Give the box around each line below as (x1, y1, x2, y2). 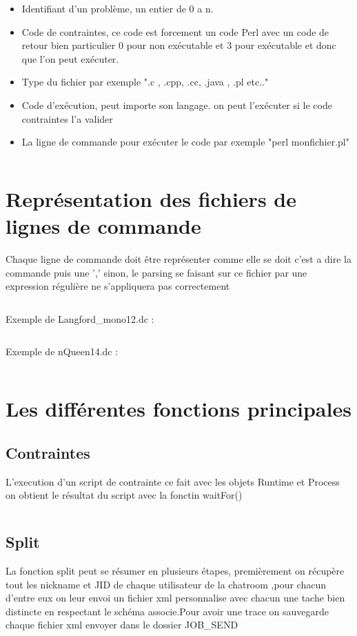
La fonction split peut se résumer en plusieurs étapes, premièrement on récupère (6, 564, 345, 577)
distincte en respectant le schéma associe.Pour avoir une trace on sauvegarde (6, 604, 329, 618)
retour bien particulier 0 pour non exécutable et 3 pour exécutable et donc (21, 38, 336, 52)
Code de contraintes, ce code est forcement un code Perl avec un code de (21, 24, 329, 39)
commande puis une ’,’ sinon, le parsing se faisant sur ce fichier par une (6, 265, 307, 279)
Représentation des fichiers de (6, 184, 296, 212)
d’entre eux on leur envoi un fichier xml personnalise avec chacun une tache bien (6, 590, 345, 605)
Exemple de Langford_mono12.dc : (6, 311, 154, 326)
